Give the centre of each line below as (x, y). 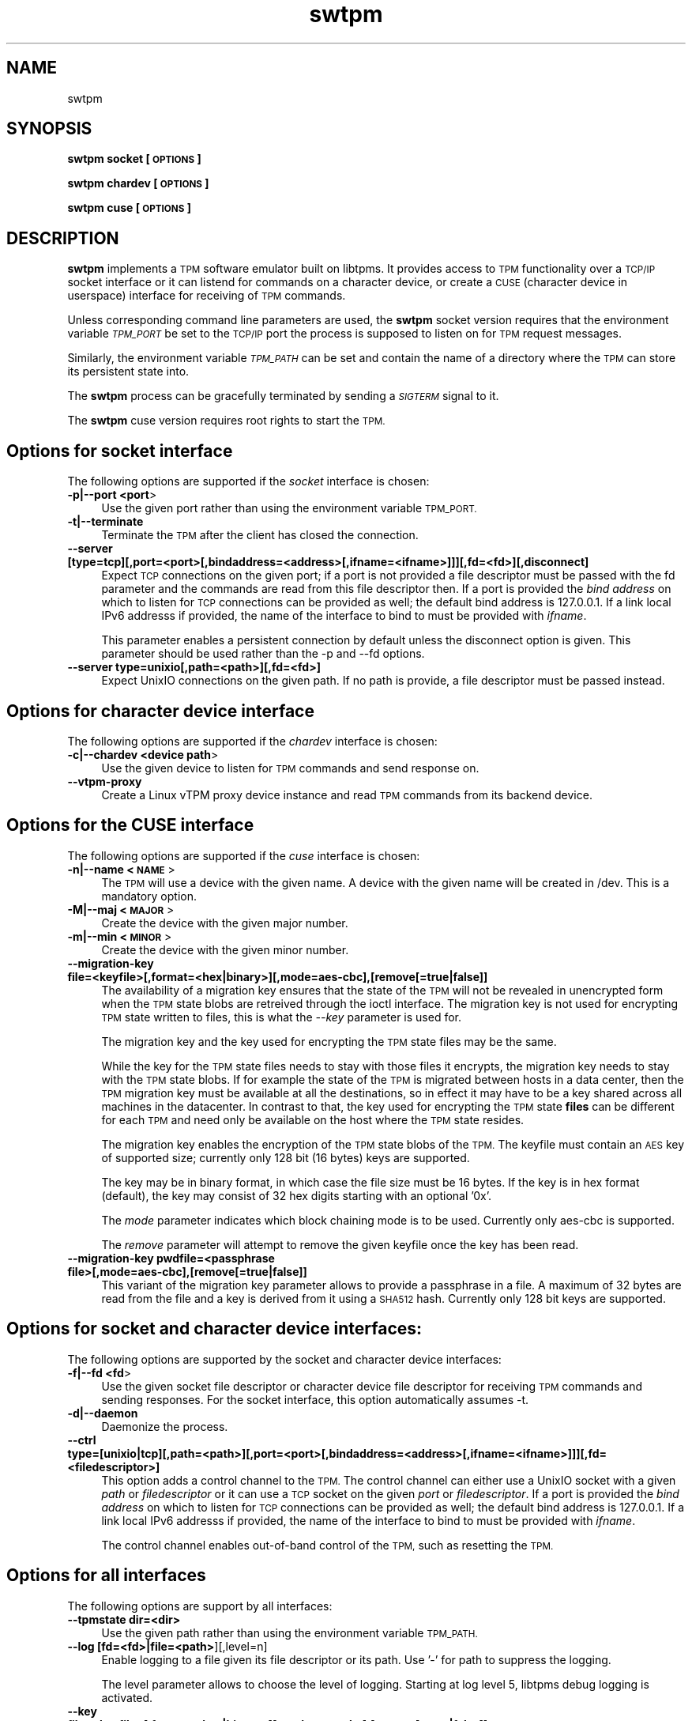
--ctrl (82, 1440)
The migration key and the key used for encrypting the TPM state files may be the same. (329, 1041)
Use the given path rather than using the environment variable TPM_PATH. (290, 1632)
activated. (127, 1697)
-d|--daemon (103, 1413)
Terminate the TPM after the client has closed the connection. (260, 535)
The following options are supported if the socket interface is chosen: (248, 481)
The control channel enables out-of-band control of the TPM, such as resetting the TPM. (327, 1545)
